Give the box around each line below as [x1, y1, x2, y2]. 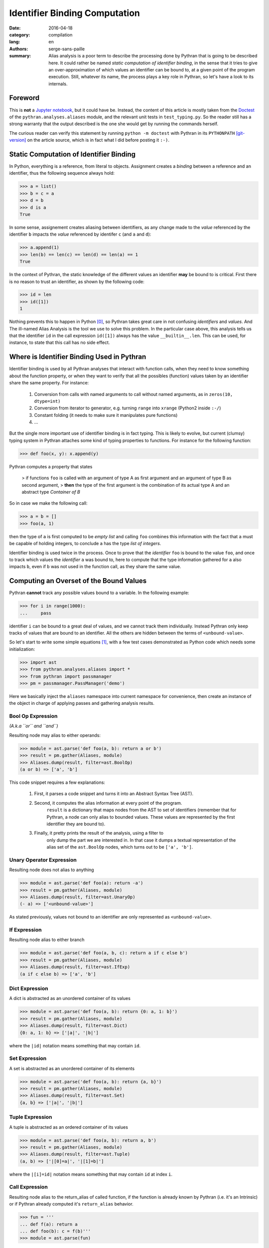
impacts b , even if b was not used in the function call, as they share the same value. [9, 564, 181, 570]
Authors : [9, 45, 28, 52]
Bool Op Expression [9, 713, 58, 720]
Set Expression [9, 1055, 47, 1062]
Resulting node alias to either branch [9, 936, 85, 943]
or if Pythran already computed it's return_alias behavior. [9, 1201, 134, 1207]
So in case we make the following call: [9, 500, 88, 506]
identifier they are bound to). [46, 821, 106, 827]
